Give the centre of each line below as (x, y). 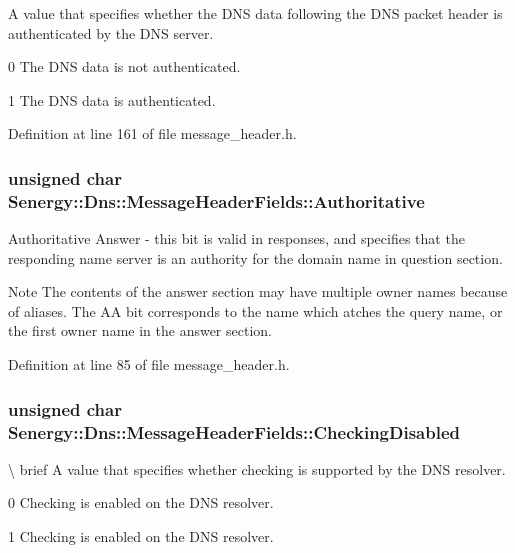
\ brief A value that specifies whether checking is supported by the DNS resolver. (257, 468)
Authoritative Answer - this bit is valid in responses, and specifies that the (236, 238)
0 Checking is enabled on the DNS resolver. (141, 502)
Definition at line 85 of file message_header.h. (149, 364)
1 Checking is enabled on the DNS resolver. (141, 536)
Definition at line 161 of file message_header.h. (152, 133)
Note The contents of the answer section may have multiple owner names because (258, 291)
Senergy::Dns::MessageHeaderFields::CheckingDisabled (234, 431)
